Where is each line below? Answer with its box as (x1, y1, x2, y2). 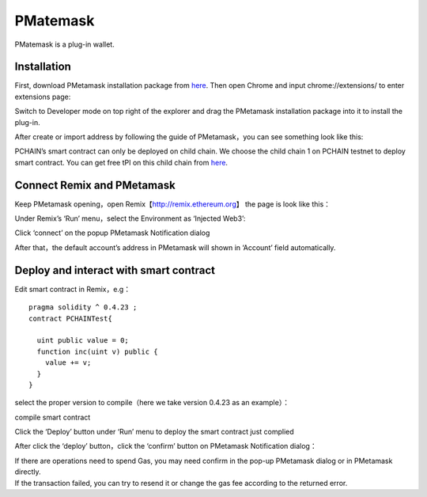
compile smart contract (14, 412, 91, 422)
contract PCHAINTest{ (28, 313, 112, 323)
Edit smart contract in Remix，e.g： (14, 284, 130, 294)
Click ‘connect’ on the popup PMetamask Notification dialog (14, 228, 210, 237)
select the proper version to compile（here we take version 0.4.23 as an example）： (14, 398, 290, 408)
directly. (14, 467, 41, 476)
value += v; (44, 359, 92, 367)
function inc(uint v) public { (36, 347, 158, 356)
